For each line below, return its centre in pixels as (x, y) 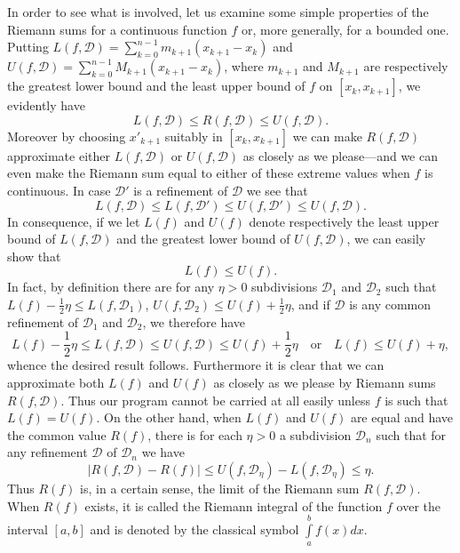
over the (419, 505)
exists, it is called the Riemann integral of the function (234, 505)
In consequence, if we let (74, 221)
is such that (416, 400)
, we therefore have (194, 321)
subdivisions (285, 287)
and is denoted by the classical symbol (194, 529)
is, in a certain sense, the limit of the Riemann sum (220, 488)
